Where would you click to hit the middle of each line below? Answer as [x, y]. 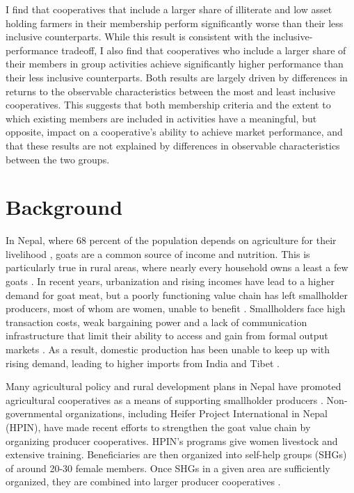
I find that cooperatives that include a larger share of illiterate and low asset [169, 9]
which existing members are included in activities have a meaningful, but [161, 118]
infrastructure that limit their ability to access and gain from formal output [167, 336]
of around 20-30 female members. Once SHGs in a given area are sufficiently [168, 468]
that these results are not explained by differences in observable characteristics [173, 145]
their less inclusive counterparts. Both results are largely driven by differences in [177, 77]
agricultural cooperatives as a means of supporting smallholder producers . [164, 399]
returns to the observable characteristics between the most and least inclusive [170, 91]
